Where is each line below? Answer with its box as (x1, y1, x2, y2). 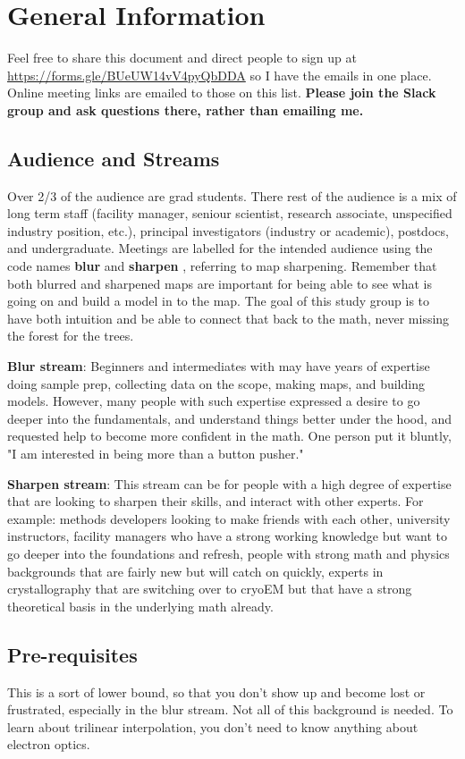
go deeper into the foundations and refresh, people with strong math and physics (7, 544, 450, 562)
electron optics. (7, 735, 90, 754)
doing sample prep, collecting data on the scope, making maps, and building (7, 374, 425, 392)
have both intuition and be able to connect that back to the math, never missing (7, 308, 450, 327)
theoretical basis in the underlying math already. (7, 596, 274, 615)
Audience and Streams (7, 144, 220, 172)
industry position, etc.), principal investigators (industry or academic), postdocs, (7, 221, 449, 240)
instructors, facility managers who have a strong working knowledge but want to (7, 527, 448, 545)
